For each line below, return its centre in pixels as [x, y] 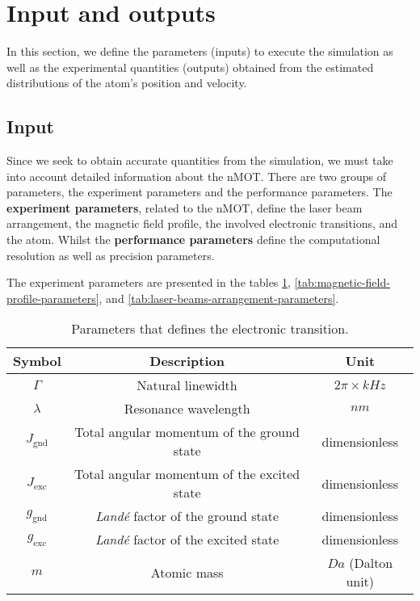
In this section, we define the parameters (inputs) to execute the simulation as [200, 51]
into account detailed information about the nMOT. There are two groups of [197, 176]
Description [187, 361]
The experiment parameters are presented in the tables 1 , [149, 282]
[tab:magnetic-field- [342, 282]
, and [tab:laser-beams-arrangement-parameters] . [219, 298]
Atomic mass [187, 572]
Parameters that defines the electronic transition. [210, 329]
